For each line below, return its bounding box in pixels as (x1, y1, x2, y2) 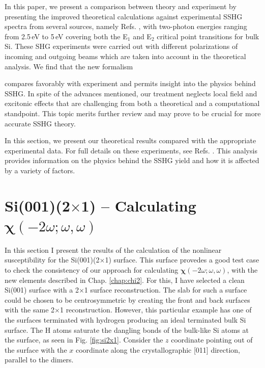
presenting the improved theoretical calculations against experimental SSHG (5, 11, 243, 21)
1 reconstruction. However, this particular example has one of (60, 304, 252, 315)
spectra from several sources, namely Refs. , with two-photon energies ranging (5, 21, 247, 32)
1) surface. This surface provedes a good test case (105, 254, 259, 265)
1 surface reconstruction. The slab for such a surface (84, 284, 247, 295)
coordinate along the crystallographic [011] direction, (75, 344, 241, 355)
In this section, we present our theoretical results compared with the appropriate (5, 135, 256, 146)
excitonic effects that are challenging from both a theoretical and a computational (5, 98, 260, 109)
